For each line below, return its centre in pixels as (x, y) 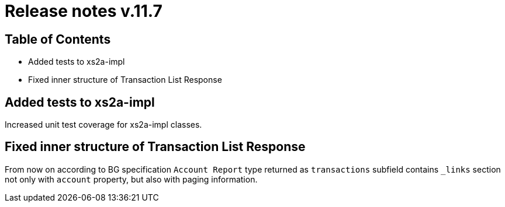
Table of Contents (58, 39)
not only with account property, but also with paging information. (131, 179)
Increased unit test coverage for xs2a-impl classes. (103, 125)
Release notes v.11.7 (84, 11)
